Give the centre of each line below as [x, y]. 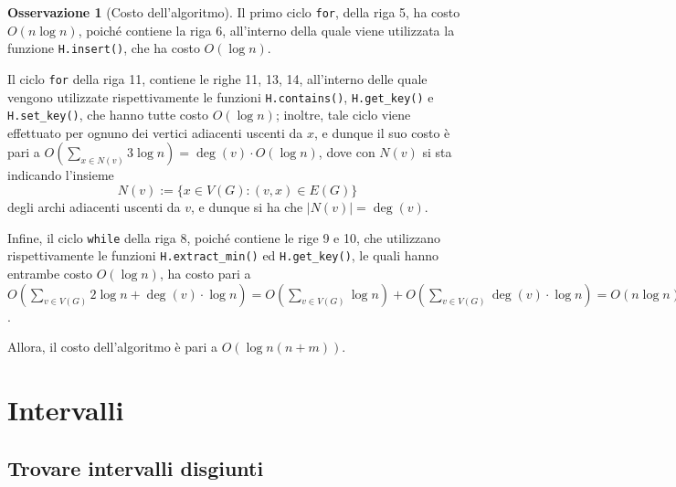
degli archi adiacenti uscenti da [94, 207]
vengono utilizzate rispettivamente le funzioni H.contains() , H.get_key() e [221, 96]
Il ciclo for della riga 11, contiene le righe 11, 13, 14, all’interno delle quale [217, 78]
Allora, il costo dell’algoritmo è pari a [113, 347]
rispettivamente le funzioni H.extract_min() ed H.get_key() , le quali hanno [223, 255]
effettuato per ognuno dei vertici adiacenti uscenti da [155, 132]
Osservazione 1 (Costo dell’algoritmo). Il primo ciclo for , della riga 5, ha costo [234, 12]
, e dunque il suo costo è [382, 132]
